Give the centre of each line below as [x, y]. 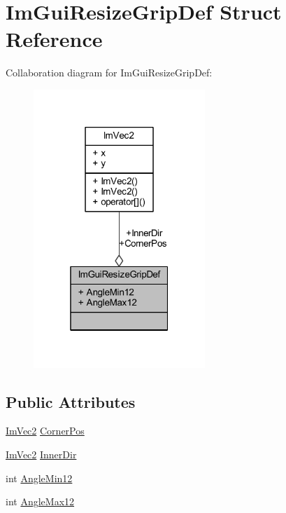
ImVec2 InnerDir [41, 454]
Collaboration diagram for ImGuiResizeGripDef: [109, 73]
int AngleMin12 [39, 478]
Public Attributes [71, 401]
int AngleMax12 [40, 501]
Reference [54, 39]
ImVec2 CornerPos [45, 431]
